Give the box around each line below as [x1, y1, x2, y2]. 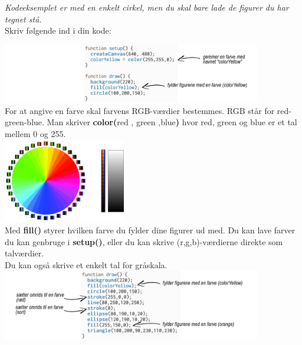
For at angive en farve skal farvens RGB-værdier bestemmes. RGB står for [5, 104, 275, 116]
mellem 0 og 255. [5, 128, 66, 140]
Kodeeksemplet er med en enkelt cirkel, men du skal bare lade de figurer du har [5, 1, 289, 13]
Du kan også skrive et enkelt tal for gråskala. [5, 258, 168, 271]
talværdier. [5, 247, 44, 259]
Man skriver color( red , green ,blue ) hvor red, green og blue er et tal [47, 116, 297, 128]
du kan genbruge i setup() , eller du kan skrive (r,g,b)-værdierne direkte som [5, 235, 283, 248]
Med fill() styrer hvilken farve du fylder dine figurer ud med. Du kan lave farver [5, 224, 296, 236]
